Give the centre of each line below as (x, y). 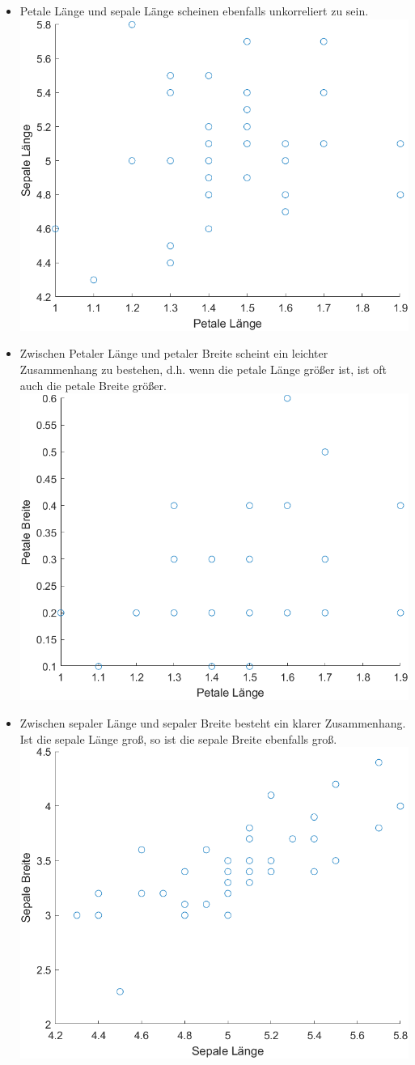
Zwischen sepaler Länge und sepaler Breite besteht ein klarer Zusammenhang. (213, 722)
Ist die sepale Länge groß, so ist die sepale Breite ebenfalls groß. (178, 738)
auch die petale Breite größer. (93, 385)
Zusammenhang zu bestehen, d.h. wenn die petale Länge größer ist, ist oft (203, 369)
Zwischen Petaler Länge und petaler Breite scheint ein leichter (174, 353)
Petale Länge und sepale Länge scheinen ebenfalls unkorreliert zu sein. (194, 11)
